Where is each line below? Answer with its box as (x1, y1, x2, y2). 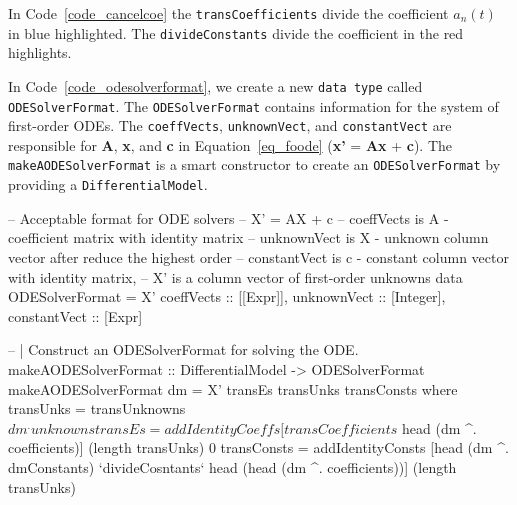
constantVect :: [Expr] (8, 305, 143, 326)
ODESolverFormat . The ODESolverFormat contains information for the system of (8, 95, 499, 116)
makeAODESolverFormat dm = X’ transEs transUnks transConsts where (8, 378, 458, 399)
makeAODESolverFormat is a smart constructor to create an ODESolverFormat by (8, 154, 501, 175)
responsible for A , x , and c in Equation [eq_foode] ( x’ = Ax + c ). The (8, 134, 453, 155)
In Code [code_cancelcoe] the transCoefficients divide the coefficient (8, 3, 449, 23)
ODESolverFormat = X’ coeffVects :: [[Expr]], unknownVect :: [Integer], (8, 286, 446, 307)
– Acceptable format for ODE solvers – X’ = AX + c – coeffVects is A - (8, 207, 449, 228)
